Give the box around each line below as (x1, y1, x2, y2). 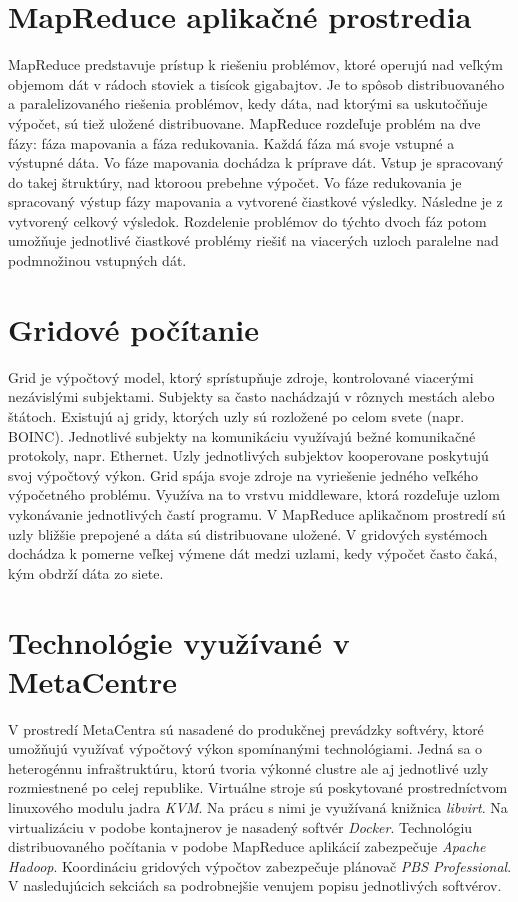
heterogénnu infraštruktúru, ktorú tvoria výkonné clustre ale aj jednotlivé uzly (8, 757, 489, 778)
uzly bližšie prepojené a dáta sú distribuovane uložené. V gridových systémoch (8, 523, 488, 544)
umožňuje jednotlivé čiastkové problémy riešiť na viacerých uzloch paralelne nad (8, 230, 499, 251)
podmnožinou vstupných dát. (8, 250, 187, 271)
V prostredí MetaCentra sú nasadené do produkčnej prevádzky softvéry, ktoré (8, 718, 484, 739)
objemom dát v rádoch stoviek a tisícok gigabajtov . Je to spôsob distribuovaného (8, 73, 505, 94)
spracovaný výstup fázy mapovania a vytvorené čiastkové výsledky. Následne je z (8, 191, 503, 212)
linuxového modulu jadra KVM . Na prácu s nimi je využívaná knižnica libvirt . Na (8, 797, 508, 817)
